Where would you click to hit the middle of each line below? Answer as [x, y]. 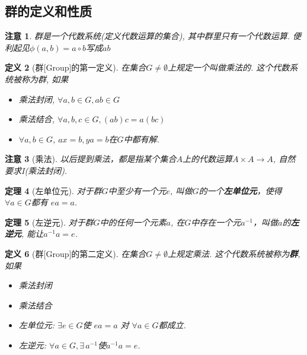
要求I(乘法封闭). [36, 170]
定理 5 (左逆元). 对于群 [49, 222]
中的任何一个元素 [133, 222]
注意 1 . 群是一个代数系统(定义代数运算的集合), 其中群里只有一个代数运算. [148, 36]
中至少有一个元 [137, 190]
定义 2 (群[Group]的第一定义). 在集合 [76, 67]
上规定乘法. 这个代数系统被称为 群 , [234, 253]
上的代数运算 [208, 159]
